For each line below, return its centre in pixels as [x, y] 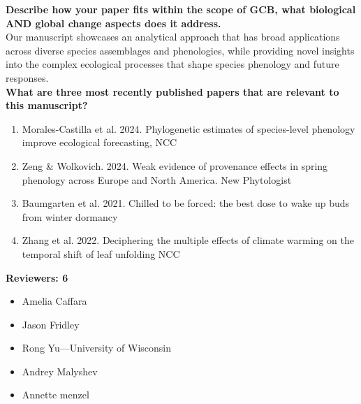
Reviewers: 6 [37, 277]
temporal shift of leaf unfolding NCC [101, 253]
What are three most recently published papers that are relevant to [172, 91]
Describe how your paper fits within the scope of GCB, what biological [181, 9]
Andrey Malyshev [60, 371]
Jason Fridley [51, 324]
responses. [27, 77]
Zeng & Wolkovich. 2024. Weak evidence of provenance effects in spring [175, 165]
